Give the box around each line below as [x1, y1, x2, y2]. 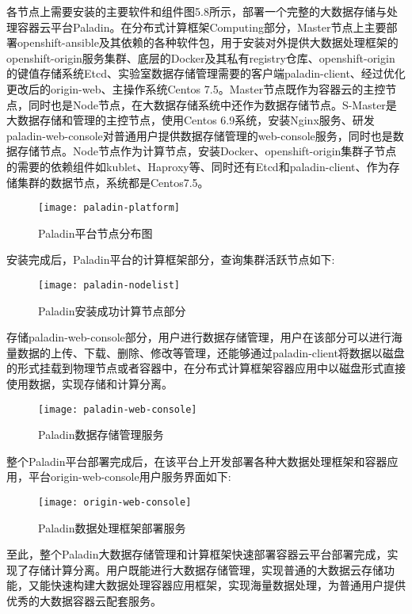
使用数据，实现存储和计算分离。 [6, 376, 173, 391]
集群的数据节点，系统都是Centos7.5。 [17, 174, 209, 190]
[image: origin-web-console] [38, 497, 192, 509]
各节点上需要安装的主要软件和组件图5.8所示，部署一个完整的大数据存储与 [6, 3, 387, 19]
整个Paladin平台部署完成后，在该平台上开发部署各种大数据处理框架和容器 [6, 452, 387, 469]
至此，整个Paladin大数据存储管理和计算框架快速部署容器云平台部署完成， [6, 546, 387, 563]
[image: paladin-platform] [38, 202, 180, 214]
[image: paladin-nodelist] [38, 279, 180, 291]
